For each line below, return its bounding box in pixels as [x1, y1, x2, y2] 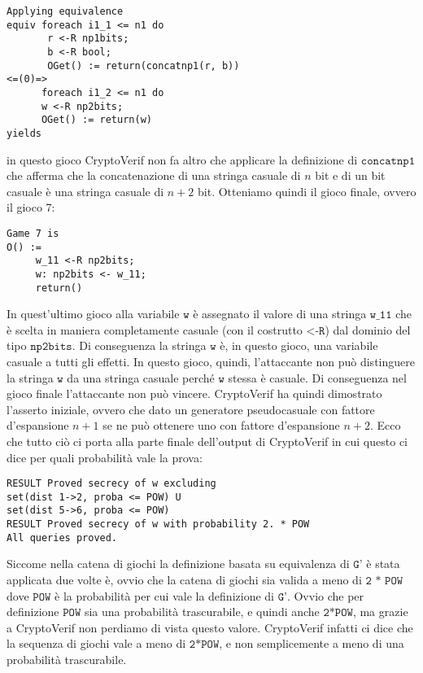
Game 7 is [7, 227, 59, 239]
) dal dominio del [325, 321, 411, 338]
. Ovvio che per [286, 587, 364, 604]
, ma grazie [352, 603, 408, 620]
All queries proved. [7, 531, 118, 544]
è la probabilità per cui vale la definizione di [55, 587, 274, 604]
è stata [366, 555, 400, 572]
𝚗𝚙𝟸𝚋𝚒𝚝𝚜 [30, 341, 72, 353]
